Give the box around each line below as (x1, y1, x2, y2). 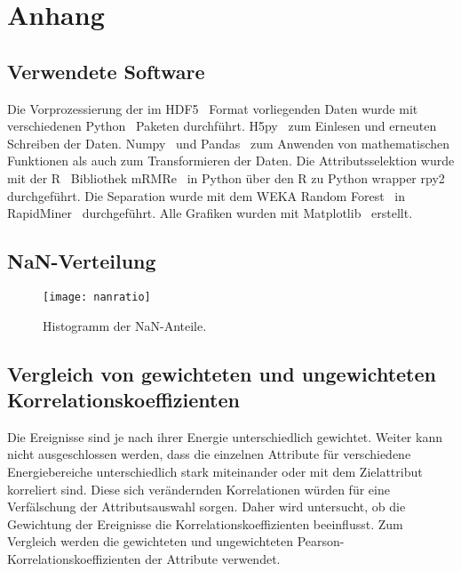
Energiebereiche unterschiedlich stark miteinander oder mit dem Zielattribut (7, 462, 423, 480)
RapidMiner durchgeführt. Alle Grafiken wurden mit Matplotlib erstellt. (7, 204, 413, 222)
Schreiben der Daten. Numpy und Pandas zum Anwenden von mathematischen (7, 133, 450, 152)
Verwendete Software (7, 57, 205, 84)
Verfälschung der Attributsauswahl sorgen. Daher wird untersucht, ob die (7, 497, 406, 516)
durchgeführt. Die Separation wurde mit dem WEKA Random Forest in (7, 186, 405, 205)
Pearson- (297, 532, 345, 551)
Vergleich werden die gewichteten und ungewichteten (7, 532, 294, 551)
